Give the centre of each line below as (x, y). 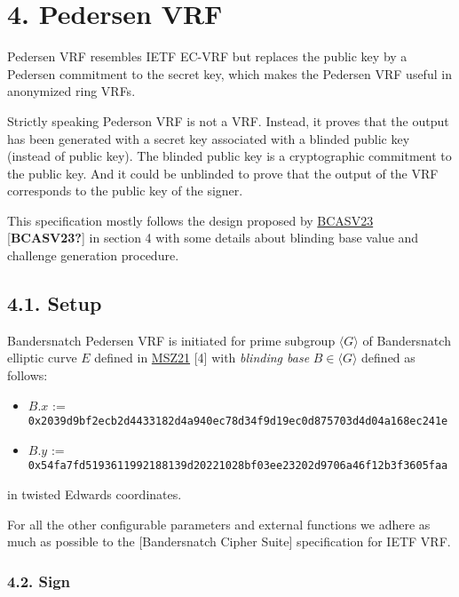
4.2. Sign (39, 581)
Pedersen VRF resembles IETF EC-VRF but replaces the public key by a (207, 56)
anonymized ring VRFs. (71, 91)
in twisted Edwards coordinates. (95, 494)
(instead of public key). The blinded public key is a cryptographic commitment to (229, 156)
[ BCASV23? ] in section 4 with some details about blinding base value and (213, 238)
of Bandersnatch (407, 340)
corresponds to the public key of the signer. (125, 191)
